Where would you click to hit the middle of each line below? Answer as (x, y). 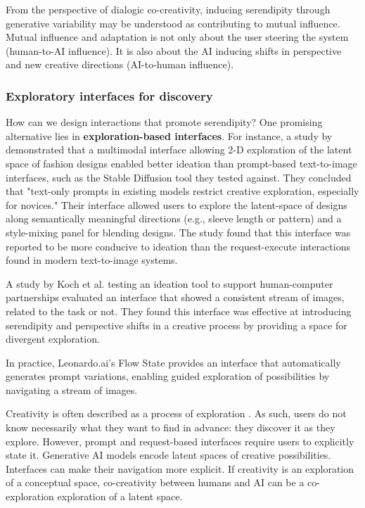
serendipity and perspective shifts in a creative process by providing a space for (177, 325)
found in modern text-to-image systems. (92, 260)
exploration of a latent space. (120, 496)
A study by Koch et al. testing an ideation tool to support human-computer (169, 283)
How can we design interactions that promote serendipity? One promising (164, 122)
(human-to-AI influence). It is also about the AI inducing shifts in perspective (174, 50)
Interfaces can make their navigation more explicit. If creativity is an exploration (180, 468)
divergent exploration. (53, 339)
